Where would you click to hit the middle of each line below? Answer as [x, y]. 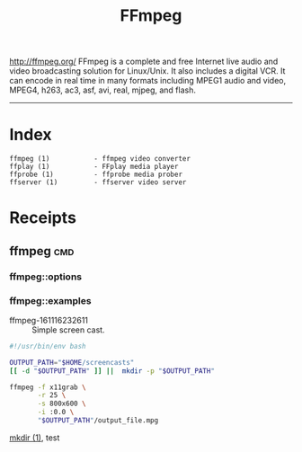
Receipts [43, 218]
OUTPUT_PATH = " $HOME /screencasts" [72, 362]
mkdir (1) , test [35, 438]
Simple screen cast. [68, 330]
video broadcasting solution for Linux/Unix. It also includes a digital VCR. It [147, 71]
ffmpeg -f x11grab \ [48, 387]
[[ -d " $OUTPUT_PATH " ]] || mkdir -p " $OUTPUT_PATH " [112, 371]
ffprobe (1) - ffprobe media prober [96, 175]
